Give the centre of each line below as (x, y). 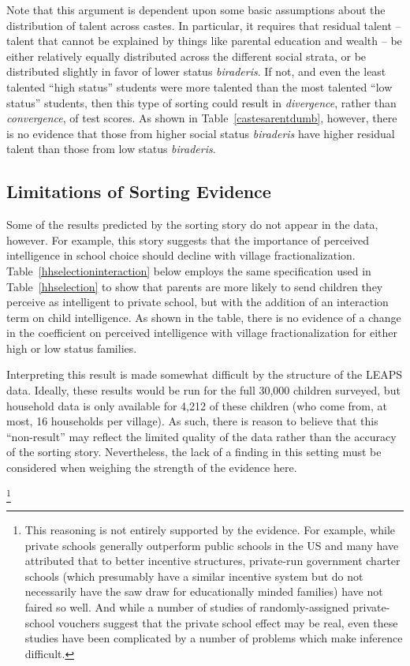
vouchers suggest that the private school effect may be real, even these (228, 622)
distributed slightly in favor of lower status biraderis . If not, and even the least (196, 71)
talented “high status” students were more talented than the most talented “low (199, 86)
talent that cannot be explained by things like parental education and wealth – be (204, 41)
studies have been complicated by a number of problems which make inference (214, 638)
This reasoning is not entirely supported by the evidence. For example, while (210, 529)
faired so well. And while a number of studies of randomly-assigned (187, 606)
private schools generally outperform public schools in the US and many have (212, 545)
